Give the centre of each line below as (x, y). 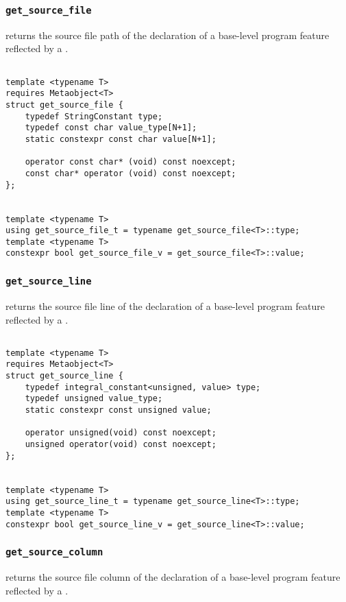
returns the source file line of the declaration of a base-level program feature (165, 305)
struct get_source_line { (64, 376)
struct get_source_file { (64, 105)
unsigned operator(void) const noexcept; (121, 444)
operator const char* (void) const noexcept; (131, 162)
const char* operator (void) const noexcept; (131, 173)
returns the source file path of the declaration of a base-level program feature (168, 35)
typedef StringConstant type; (94, 116)
